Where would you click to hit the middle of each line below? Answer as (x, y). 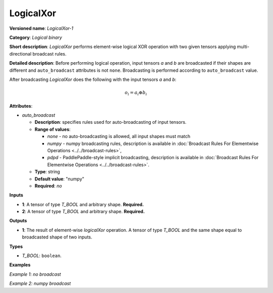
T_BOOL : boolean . (42, 256)
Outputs (18, 221)
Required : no (48, 186)
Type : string (47, 172)
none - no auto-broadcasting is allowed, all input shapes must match (119, 136)
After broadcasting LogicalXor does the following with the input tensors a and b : (93, 79)
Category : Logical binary (36, 37)
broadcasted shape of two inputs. (57, 237)
